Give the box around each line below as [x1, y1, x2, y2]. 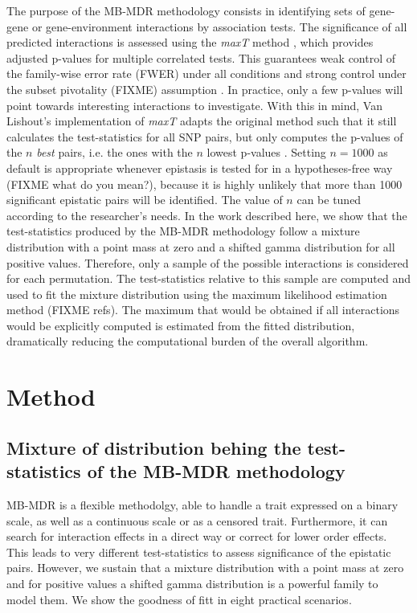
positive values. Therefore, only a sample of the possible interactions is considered [6, 254, 409, 271]
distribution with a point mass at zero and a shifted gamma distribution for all [6, 238, 395, 255]
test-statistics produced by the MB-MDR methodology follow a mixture [6, 223, 360, 239]
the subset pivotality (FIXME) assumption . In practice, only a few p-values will [6, 80, 403, 97]
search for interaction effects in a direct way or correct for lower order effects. [6, 528, 387, 545]
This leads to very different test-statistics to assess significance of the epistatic [6, 543, 391, 560]
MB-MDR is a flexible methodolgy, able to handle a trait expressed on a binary [6, 497, 399, 513]
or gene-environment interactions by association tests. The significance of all [31, 18, 407, 35]
